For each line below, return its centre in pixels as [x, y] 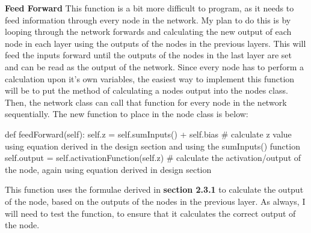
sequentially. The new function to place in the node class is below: [127, 114]
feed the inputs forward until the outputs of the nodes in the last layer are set [148, 55]
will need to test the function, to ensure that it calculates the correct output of [150, 213]
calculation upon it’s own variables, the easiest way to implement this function [150, 78]
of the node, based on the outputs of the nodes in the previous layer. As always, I [155, 201]
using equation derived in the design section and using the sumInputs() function [152, 146]
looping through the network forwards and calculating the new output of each [148, 32]
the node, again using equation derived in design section [108, 169]
